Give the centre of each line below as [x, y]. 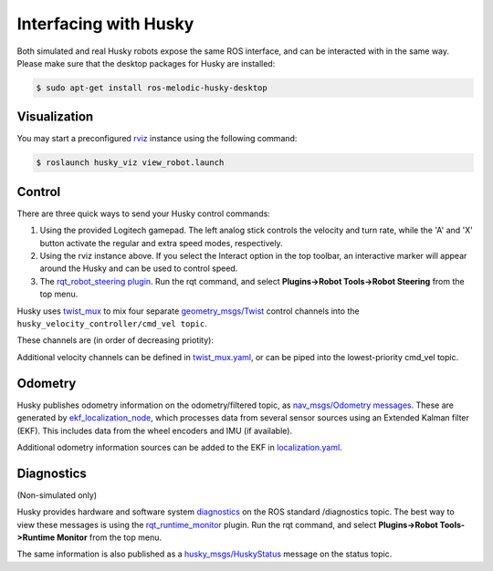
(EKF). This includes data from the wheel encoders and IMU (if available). [154, 431]
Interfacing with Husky [105, 24]
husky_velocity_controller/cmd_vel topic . [112, 324]
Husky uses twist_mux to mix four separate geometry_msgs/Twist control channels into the [188, 311]
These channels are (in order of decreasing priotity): [115, 340]
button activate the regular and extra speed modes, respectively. [161, 243]
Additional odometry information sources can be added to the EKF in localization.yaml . [179, 447]
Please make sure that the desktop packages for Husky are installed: [146, 63]
